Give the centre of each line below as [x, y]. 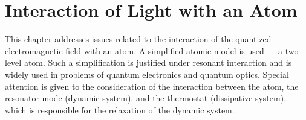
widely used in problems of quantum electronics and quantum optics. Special [147, 74]
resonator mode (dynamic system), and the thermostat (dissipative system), [146, 98]
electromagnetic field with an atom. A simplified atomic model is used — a [144, 50]
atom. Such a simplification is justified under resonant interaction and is [158, 62]
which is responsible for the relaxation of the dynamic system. [120, 109]
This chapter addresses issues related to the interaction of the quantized [138, 39]
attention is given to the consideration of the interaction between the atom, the [152, 86]
